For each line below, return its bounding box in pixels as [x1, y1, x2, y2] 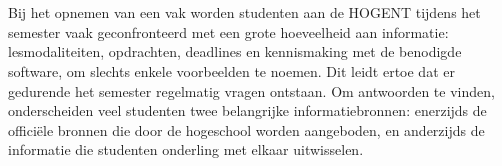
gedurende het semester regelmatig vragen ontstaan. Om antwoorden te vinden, [8, 80, 495, 101]
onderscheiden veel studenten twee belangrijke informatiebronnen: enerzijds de [8, 100, 487, 121]
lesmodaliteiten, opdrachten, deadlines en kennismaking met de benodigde [8, 41, 462, 62]
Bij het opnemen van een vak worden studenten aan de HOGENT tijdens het [8, 2, 481, 23]
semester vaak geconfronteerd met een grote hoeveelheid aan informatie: [8, 21, 449, 42]
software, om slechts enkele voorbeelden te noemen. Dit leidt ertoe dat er [8, 60, 455, 81]
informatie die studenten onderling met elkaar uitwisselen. [8, 139, 364, 160]
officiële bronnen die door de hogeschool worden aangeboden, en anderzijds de [8, 119, 485, 140]
